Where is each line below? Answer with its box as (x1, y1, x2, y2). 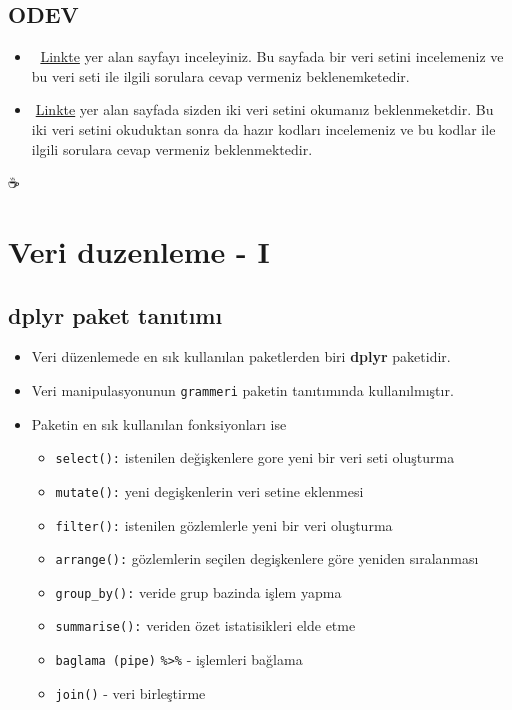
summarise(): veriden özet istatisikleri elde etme (55, 615, 356, 636)
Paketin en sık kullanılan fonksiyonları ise (31, 413, 287, 434)
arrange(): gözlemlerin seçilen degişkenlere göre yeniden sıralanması (55, 548, 479, 569)
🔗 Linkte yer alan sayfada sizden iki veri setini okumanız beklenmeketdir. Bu (31, 99, 494, 120)
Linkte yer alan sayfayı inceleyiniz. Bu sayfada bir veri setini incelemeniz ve (40, 46, 504, 67)
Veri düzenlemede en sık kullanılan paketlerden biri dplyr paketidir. (31, 346, 451, 367)
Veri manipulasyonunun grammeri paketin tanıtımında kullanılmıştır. (31, 379, 454, 400)
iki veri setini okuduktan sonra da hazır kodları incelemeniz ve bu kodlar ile (31, 118, 496, 139)
